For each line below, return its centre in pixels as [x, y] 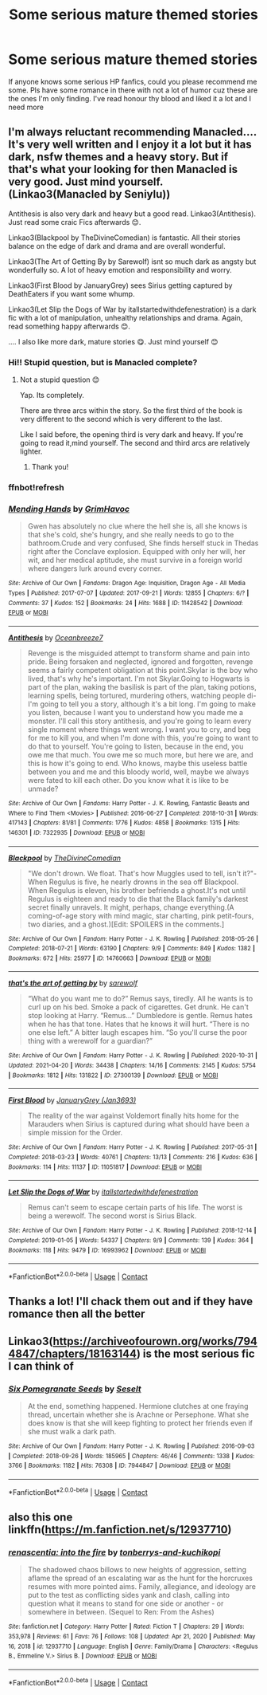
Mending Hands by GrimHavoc [69, 509]
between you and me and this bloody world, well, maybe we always [138, 772]
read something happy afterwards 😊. [70, 326]
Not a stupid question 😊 [60, 380]
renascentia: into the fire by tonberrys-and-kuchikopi [114, 1552]
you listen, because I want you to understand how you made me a [135, 712]
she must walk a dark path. [72, 1432]
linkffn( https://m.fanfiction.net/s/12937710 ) [120, 1530]
